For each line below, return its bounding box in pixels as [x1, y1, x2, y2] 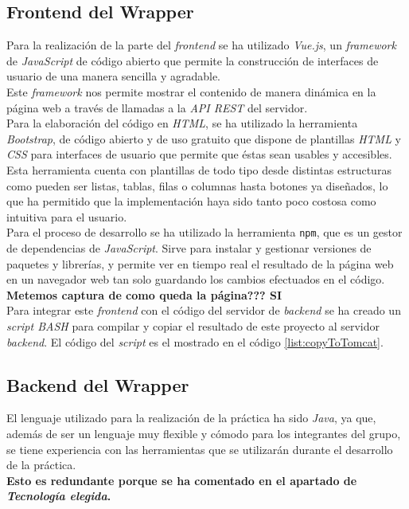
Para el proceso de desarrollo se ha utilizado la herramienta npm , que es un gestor [6, 224, 403, 241]
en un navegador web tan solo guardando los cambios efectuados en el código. [6, 271, 385, 288]
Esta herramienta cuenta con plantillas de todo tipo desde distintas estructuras [6, 161, 391, 178]
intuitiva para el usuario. [6, 208, 127, 225]
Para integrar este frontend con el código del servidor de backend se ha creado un [6, 302, 401, 319]
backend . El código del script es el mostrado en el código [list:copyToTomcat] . [6, 333, 384, 350]
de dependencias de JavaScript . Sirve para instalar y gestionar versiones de [6, 239, 372, 256]
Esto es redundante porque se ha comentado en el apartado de [6, 472, 357, 488]
